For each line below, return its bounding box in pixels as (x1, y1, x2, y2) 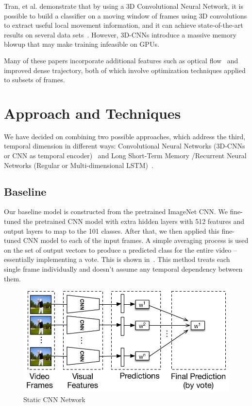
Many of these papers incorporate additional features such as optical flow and (4, 55, 238, 65)
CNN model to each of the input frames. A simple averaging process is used (23, 235, 249, 245)
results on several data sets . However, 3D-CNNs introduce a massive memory (4, 29, 236, 39)
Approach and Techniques (4, 103, 181, 123)
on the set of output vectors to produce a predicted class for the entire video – (4, 244, 237, 255)
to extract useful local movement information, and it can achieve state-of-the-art (4, 20, 243, 30)
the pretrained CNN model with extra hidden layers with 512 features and (23, 216, 245, 226)
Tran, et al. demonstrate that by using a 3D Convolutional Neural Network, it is (4, 1, 243, 11)
